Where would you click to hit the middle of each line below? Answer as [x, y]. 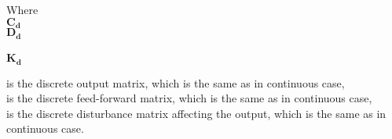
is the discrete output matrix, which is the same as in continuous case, [176, 82]
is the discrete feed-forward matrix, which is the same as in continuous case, [189, 98]
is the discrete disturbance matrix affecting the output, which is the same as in [196, 113]
